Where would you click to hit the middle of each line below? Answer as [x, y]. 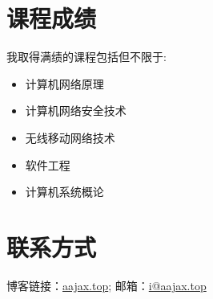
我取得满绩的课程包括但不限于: [86, 57]
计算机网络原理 [64, 83]
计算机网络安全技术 [76, 111]
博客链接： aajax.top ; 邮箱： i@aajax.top [106, 285]
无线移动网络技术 [70, 137]
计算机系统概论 [64, 192]
